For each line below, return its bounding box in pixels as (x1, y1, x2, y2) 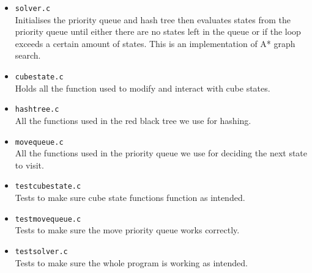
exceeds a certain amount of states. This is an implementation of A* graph (15, 37, 295, 49)
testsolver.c (15, 247, 68, 256)
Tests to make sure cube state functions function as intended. (15, 191, 245, 204)
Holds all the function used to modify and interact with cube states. (15, 81, 270, 94)
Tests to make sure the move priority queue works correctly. (15, 224, 240, 236)
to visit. (15, 158, 44, 171)
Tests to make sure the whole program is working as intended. (15, 256, 248, 269)
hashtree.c (15, 105, 59, 114)
